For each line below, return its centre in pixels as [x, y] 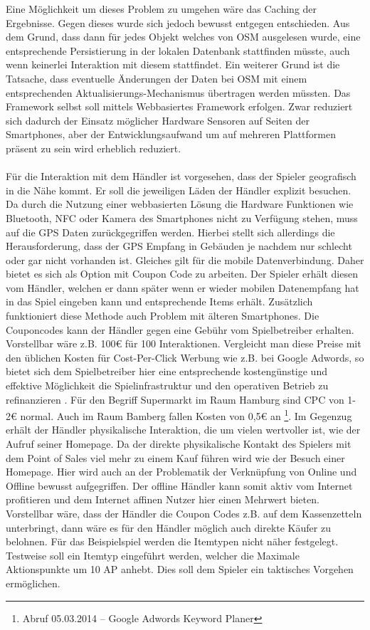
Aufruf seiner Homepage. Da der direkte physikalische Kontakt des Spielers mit [179, 444]
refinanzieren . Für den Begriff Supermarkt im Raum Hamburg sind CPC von [175, 399]
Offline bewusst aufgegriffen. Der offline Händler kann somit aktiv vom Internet [179, 485]
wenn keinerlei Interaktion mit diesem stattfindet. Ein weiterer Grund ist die [173, 64]
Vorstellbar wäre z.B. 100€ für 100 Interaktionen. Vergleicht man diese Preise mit [184, 343]
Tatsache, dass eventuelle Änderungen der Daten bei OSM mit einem [157, 78]
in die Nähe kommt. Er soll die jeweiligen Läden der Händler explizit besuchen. [179, 190]
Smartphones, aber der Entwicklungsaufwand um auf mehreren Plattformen [171, 134]
